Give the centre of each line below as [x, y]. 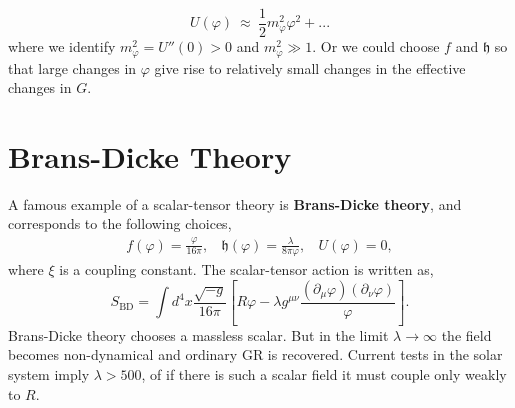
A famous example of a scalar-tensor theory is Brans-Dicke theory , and [235, 203]
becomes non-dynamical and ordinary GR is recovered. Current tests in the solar [255, 354]
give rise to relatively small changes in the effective [310, 67]
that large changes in [72, 67]
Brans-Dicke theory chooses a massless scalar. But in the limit [198, 334]
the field [466, 334]
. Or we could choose [376, 46]
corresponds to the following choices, [120, 223]
